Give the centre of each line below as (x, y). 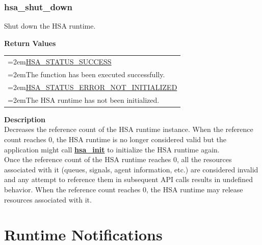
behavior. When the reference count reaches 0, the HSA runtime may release (124, 189)
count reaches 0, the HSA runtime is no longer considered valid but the (115, 139)
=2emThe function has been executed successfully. (86, 74)
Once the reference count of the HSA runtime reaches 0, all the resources (118, 159)
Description (25, 119)
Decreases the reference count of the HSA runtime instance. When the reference (129, 129)
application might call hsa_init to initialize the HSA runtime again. (112, 149)
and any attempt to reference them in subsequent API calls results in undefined (128, 179)
